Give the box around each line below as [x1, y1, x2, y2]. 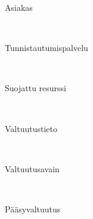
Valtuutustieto [5, 122, 57, 134]
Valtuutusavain [5, 162, 60, 175]
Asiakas [5, 1, 33, 13]
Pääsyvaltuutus [5, 202, 61, 215]
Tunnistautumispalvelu [5, 41, 88, 54]
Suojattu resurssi [5, 82, 66, 94]
